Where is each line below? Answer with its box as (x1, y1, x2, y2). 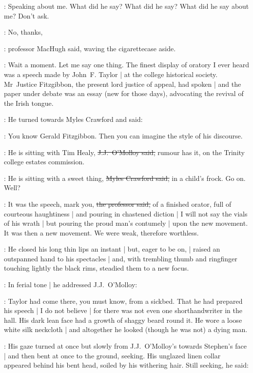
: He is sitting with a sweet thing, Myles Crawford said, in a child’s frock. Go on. (4, 173, 246, 183)
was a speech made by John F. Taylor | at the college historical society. (4, 69, 218, 79)
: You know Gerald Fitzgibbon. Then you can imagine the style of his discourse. (4, 130, 243, 140)
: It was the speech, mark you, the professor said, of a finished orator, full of (4, 198, 232, 209)
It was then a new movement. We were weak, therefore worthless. (4, 227, 199, 237)
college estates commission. (4, 157, 85, 167)
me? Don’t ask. (4, 10, 49, 20)
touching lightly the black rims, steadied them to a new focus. (4, 263, 189, 273)
